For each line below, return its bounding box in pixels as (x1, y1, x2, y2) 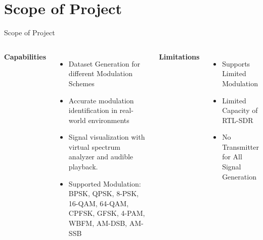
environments (88, 114, 129, 125)
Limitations (159, 51, 200, 62)
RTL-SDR (222, 114, 253, 125)
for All (222, 151, 242, 162)
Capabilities (4, 51, 47, 62)
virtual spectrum (68, 141, 120, 152)
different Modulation (68, 68, 133, 79)
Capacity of (222, 105, 258, 115)
